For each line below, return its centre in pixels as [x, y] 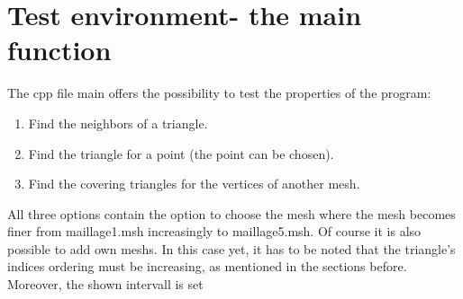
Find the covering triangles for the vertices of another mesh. [194, 184]
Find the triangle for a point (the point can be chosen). [181, 153]
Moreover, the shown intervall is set [105, 284]
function [59, 50]
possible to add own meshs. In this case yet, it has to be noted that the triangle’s [231, 248]
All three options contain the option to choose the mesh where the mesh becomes [231, 213]
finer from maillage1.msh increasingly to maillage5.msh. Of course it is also [214, 231]
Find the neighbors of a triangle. [118, 123]
